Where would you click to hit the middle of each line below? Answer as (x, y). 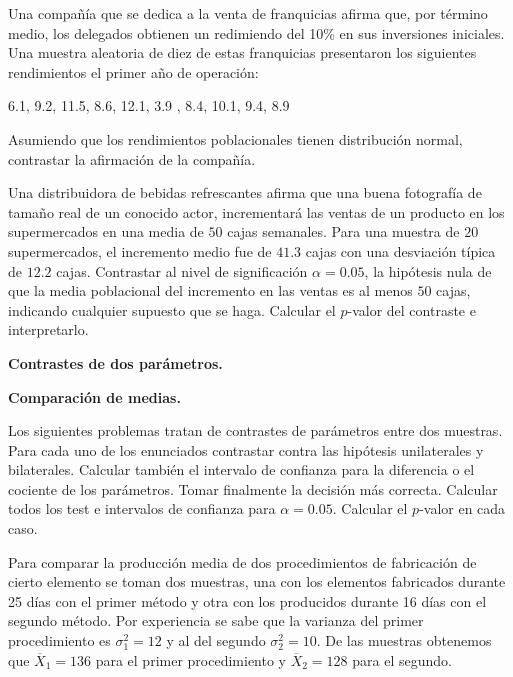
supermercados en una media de (106, 231)
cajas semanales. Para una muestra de (343, 231)
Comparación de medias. (94, 396)
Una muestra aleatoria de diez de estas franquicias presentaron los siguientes (242, 52)
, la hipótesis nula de (428, 270)
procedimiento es (59, 640)
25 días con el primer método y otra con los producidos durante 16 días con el (247, 600)
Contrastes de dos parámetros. (115, 362)
